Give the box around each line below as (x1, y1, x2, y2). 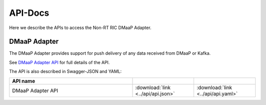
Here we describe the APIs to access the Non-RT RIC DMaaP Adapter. (9, 25, 152, 31)
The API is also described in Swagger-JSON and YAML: (9, 69, 122, 74)
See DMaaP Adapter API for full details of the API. (9, 59, 110, 65)
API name (12, 77, 35, 84)
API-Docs (9, 7, 49, 18)
